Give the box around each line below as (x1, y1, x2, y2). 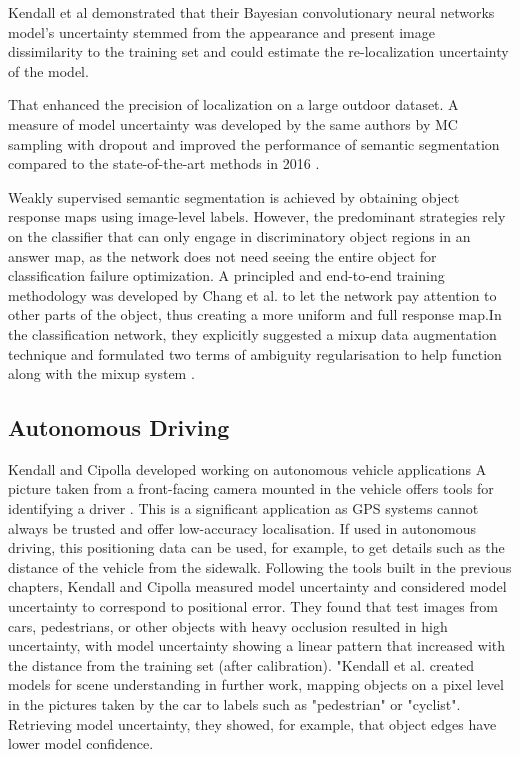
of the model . (8, 60, 89, 81)
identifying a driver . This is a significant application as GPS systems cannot (8, 498, 479, 519)
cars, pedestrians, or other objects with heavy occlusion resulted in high (8, 615, 448, 636)
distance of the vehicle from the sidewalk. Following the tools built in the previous (8, 556, 512, 577)
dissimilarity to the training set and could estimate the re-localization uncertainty (8, 41, 509, 62)
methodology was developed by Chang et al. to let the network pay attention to (8, 284, 497, 305)
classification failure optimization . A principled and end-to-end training (8, 265, 445, 286)
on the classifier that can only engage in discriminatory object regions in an (8, 225, 471, 246)
